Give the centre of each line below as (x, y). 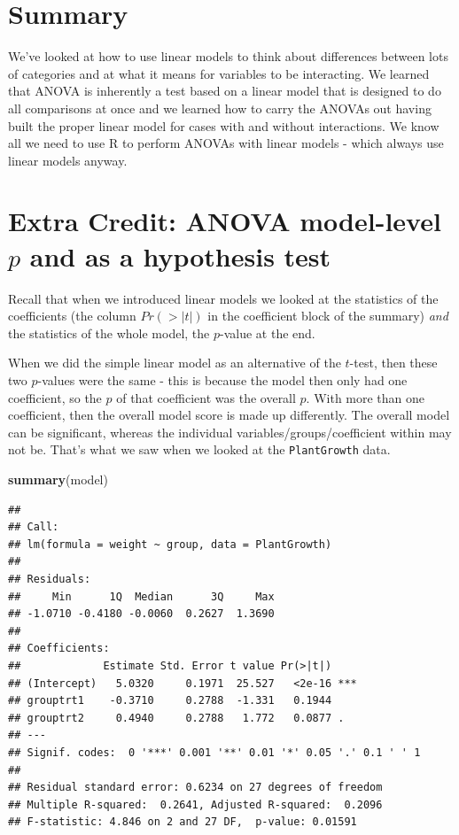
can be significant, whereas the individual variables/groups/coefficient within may (230, 432)
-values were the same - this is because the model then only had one (222, 379)
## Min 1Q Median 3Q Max (141, 596)
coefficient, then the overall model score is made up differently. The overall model (229, 415)
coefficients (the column (72, 316)
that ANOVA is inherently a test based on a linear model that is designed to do (225, 91)
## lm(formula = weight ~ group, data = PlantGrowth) (170, 544)
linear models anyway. (68, 160)
